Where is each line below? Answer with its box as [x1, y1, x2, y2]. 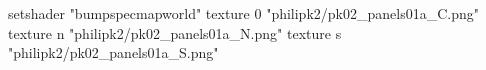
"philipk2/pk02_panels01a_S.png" [8, 42, 219, 63]
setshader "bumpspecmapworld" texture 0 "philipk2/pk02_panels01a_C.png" [8, 3, 479, 23]
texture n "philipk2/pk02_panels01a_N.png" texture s [8, 22, 342, 43]
